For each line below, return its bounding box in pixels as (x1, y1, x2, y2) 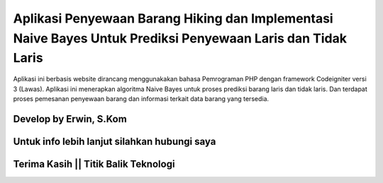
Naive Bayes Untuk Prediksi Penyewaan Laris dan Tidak (13, 30, 348, 46)
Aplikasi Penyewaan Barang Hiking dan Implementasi (13, 11, 333, 26)
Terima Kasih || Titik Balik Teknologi (13, 158, 175, 170)
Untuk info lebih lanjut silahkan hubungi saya (13, 135, 216, 148)
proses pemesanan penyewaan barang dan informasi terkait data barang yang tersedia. (13, 94, 270, 102)
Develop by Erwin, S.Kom (13, 113, 127, 125)
